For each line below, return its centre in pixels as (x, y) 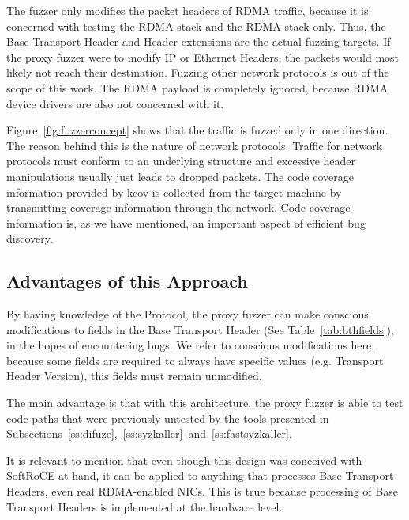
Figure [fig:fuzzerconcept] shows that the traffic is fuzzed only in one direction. (197, 130)
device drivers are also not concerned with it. (115, 103)
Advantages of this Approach (127, 281)
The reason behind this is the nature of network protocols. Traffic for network (195, 145)
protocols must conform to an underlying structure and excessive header (181, 161)
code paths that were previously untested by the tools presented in (168, 418)
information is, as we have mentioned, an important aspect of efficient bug (186, 222)
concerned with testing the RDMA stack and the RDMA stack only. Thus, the (196, 26)
